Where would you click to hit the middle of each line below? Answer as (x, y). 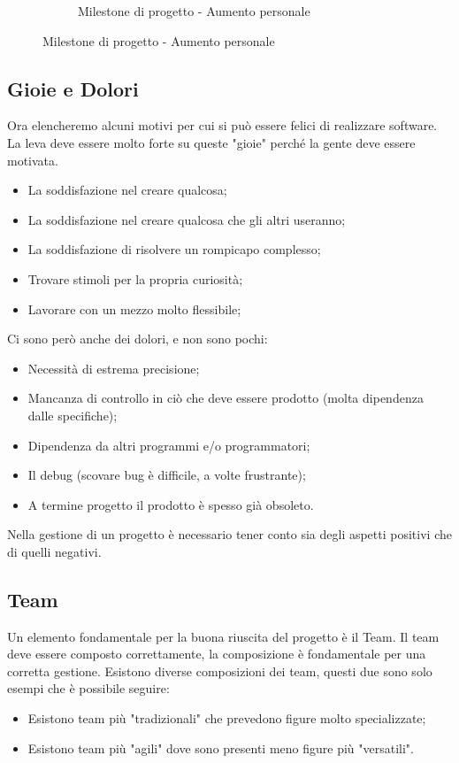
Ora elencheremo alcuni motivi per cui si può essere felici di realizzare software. (222, 125)
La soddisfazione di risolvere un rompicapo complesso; (174, 249)
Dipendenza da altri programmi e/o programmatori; (169, 445)
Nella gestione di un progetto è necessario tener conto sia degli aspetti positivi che (229, 534)
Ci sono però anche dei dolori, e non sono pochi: (138, 339)
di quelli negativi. (54, 551)
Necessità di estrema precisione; (114, 368)
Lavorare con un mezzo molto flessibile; (134, 308)
